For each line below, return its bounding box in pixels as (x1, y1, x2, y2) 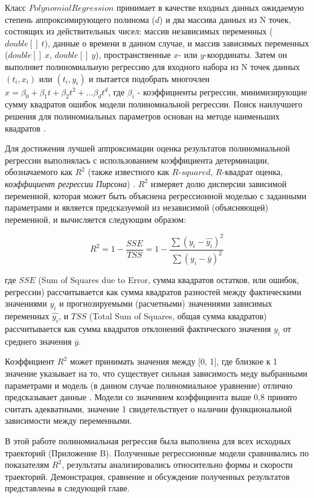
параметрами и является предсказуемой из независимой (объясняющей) (5, 201, 269, 214)
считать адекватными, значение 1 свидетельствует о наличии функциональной (5, 402, 292, 415)
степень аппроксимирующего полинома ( (5, 13, 155, 25)
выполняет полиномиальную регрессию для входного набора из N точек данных (5, 60, 300, 72)
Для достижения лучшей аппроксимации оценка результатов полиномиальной (5, 142, 290, 155)
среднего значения (5, 334, 72, 347)
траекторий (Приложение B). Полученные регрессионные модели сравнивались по (5, 446, 309, 459)
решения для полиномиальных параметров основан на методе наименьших (5, 109, 280, 122)
